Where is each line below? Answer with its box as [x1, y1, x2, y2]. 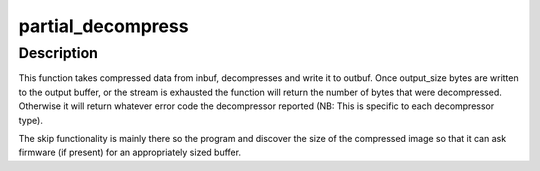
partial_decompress [18, 15, 189, 37]
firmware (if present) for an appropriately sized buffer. [18, 146, 242, 159]
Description [18, 44, 99, 62]
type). [18, 114, 44, 126]
